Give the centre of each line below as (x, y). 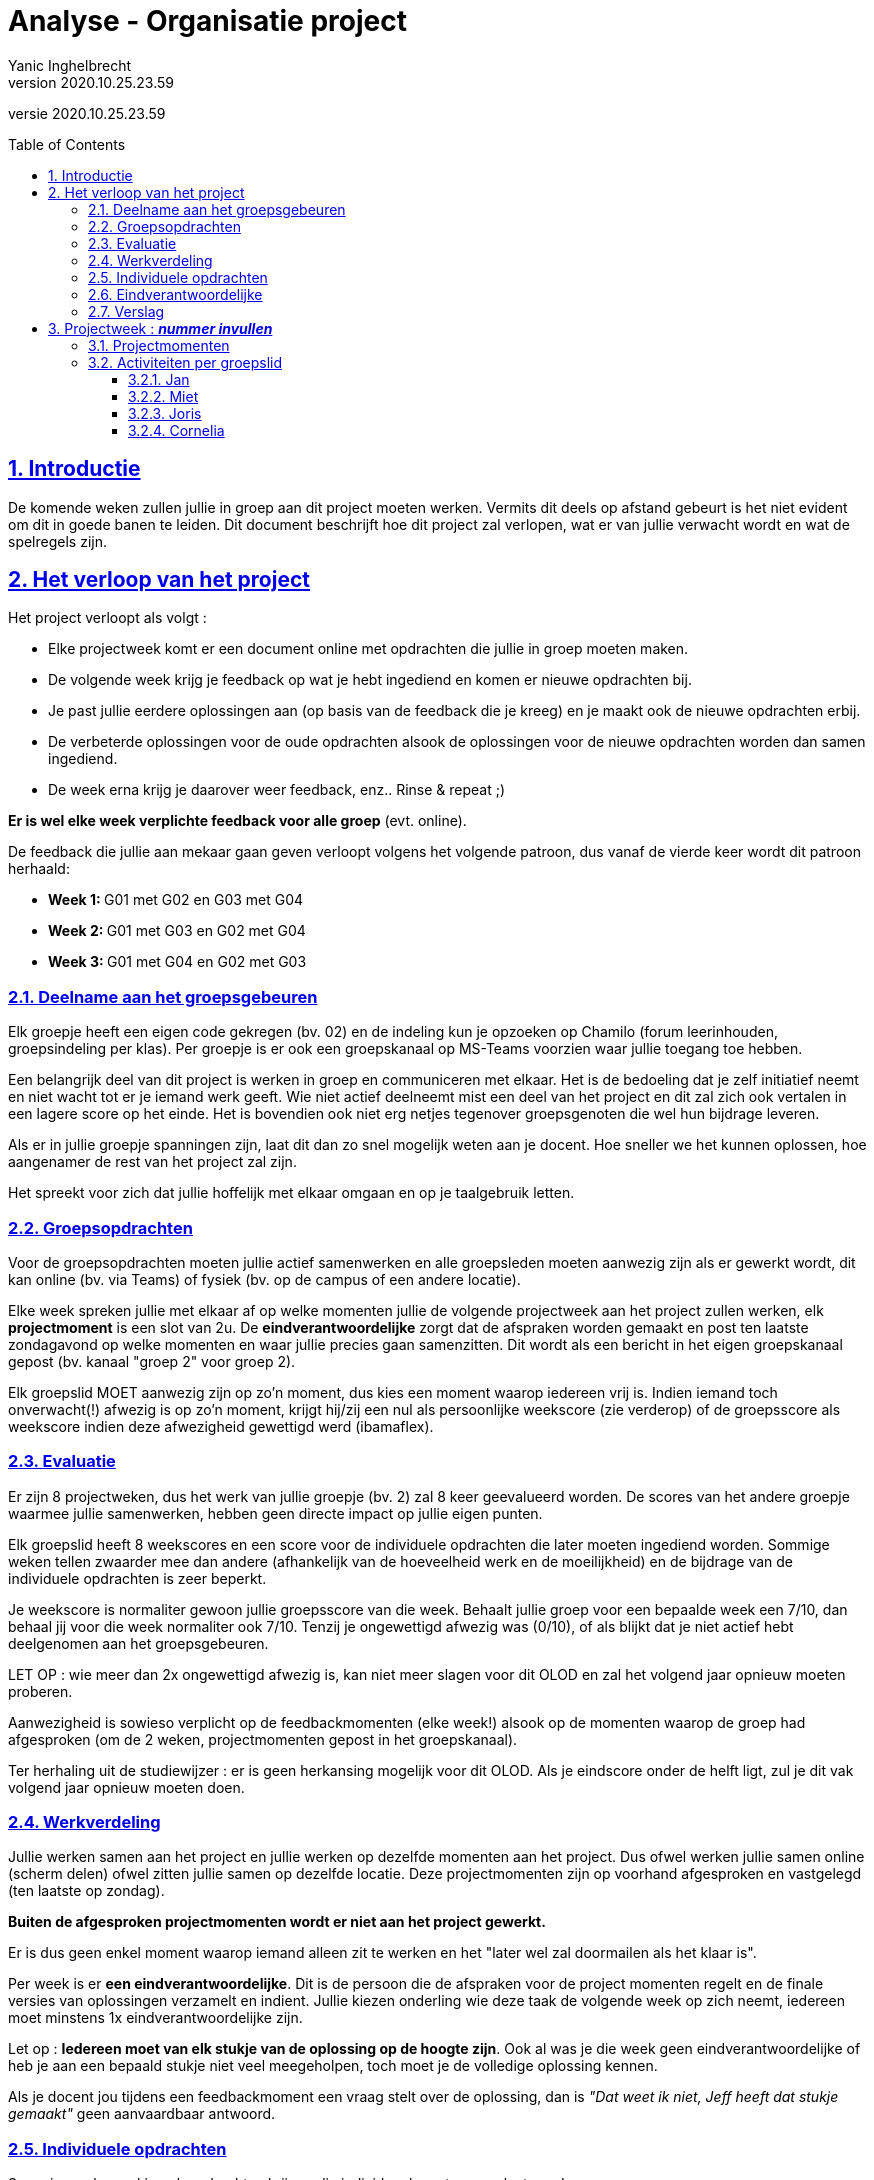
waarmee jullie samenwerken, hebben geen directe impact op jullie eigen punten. (275, 1513)
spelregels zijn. (57, 541)
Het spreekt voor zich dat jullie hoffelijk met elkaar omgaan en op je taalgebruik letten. (291, 1193)
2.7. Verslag (126, 311)
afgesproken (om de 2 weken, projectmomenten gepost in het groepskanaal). (263, 1739)
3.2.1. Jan (159, 379)
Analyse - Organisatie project (207, 21)
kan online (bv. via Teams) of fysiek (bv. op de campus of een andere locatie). (264, 1279)
